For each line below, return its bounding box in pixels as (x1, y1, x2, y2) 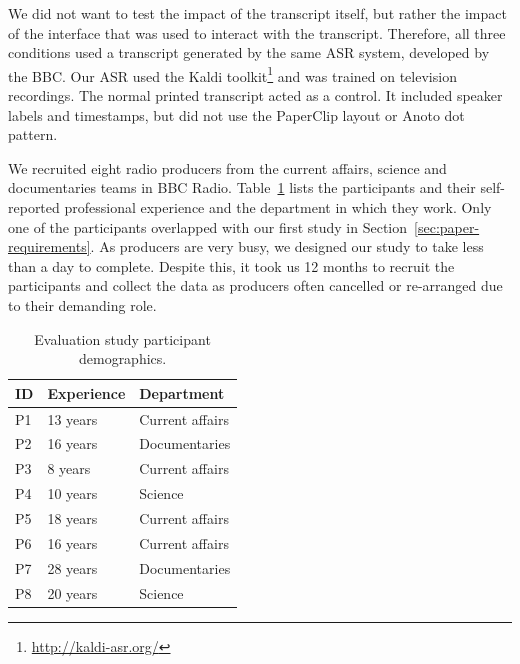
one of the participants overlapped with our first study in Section (8, 216, 408, 237)
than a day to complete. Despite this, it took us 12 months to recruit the (8, 255, 455, 276)
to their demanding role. (8, 294, 157, 315)
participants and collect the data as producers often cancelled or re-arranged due (8, 275, 503, 296)
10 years (47, 483, 98, 504)
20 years (47, 582, 98, 603)
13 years (47, 408, 98, 429)
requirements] (8, 236, 91, 257)
